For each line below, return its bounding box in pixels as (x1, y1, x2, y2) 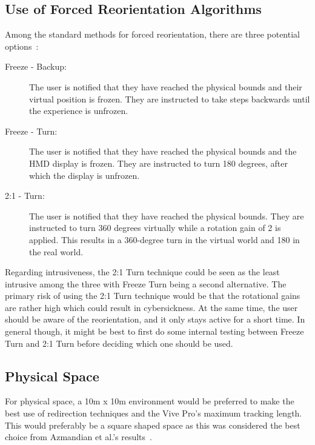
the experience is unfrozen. (29, 104, 128, 117)
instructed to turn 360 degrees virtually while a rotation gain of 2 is (29, 221, 281, 234)
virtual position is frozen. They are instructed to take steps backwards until (29, 92, 310, 105)
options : (5, 39, 39, 52)
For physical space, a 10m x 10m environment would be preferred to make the (5, 395, 294, 407)
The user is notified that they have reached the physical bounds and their (29, 80, 302, 93)
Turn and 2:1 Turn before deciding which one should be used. (5, 336, 233, 349)
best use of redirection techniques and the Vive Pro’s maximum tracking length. (5, 407, 302, 420)
